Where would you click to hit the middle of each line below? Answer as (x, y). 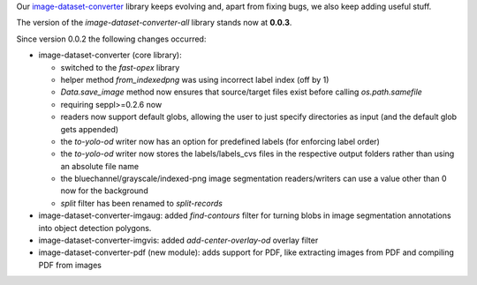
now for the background (105, 191)
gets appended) (90, 129)
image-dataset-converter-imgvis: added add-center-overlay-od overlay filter (178, 240)
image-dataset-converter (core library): (110, 55)
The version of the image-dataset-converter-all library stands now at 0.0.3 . (154, 23)
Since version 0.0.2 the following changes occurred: (111, 39)
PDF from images (70, 265)
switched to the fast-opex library (120, 67)
